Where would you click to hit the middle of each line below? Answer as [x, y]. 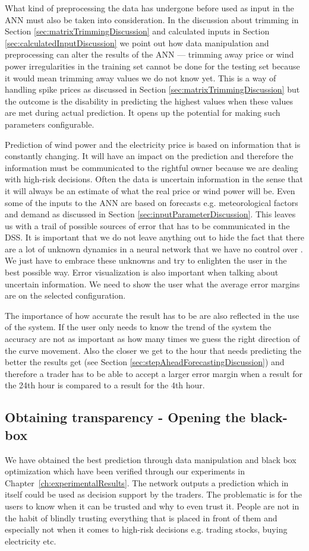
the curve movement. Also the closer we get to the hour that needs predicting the [153, 350]
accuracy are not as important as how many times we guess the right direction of [152, 339]
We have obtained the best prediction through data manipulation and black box [151, 459]
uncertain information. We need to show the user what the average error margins [152, 284]
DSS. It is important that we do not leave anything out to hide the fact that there [154, 237]
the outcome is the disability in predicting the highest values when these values [149, 101]
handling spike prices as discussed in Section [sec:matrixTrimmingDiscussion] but [152, 89]
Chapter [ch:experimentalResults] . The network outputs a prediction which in [147, 482]
